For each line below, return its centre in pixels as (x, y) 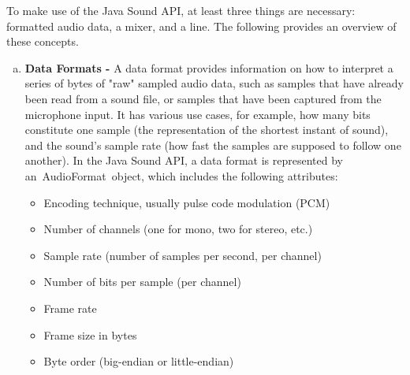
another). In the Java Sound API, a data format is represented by (184, 160)
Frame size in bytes (90, 334)
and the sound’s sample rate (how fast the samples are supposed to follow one (213, 145)
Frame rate (70, 308)
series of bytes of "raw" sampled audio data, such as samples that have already (214, 83)
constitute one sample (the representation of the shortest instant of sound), (207, 130)
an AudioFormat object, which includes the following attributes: (181, 175)
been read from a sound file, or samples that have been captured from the (203, 98)
